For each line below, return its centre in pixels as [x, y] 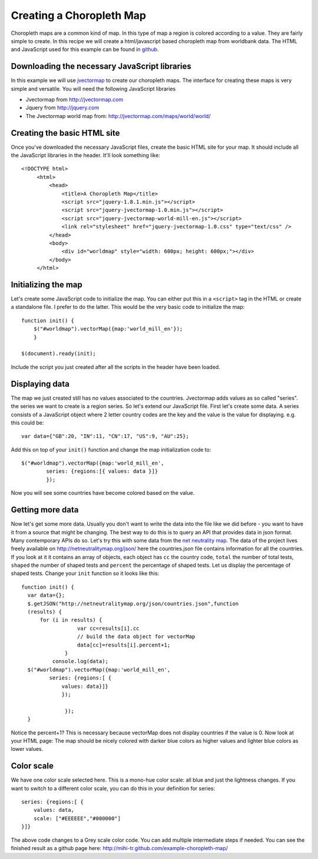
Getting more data [45, 510]
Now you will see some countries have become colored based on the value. [103, 493]
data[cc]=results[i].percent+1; [124, 645]
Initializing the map [47, 284]
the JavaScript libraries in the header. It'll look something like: [85, 155]
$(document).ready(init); [59, 354]
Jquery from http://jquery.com [62, 108]
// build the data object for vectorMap [136, 637]
